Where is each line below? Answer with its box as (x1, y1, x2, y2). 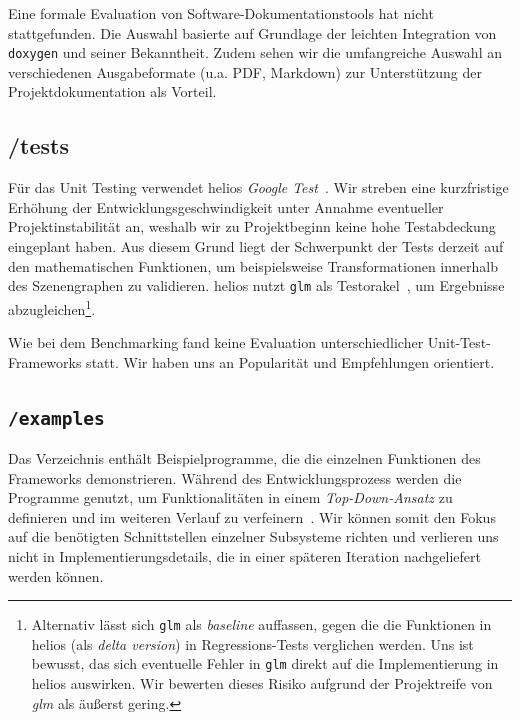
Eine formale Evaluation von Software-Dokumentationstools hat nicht (8, 3, 434, 23)
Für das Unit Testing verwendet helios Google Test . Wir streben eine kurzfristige (8, 177, 509, 198)
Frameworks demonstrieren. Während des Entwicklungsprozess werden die (8, 467, 462, 488)
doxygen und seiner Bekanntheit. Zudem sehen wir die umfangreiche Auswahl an (8, 42, 502, 63)
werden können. (8, 565, 104, 586)
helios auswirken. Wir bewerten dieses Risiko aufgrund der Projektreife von (31, 673, 493, 694)
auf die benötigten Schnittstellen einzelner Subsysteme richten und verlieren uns (8, 526, 499, 547)
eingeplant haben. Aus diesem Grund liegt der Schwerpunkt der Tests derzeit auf (8, 236, 504, 257)
